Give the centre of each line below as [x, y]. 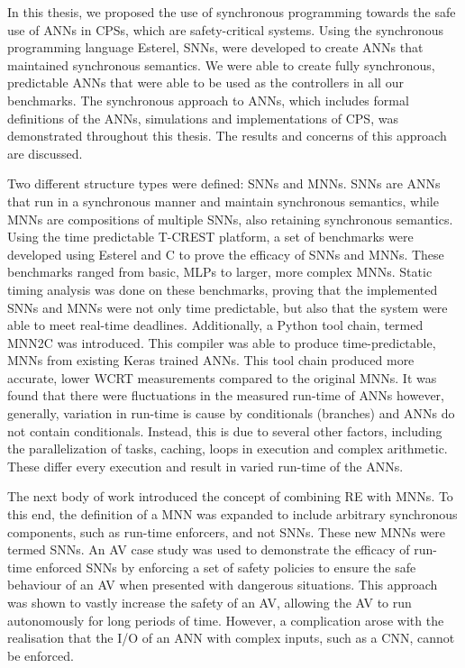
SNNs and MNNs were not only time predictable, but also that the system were [228, 307]
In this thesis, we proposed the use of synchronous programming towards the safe [232, 12]
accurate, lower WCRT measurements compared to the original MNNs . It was [222, 377]
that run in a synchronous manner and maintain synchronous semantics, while [223, 201]
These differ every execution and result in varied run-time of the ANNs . [205, 466]
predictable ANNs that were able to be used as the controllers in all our [205, 82]
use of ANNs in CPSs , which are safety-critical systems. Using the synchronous [226, 29]
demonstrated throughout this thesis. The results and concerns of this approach [227, 136]
